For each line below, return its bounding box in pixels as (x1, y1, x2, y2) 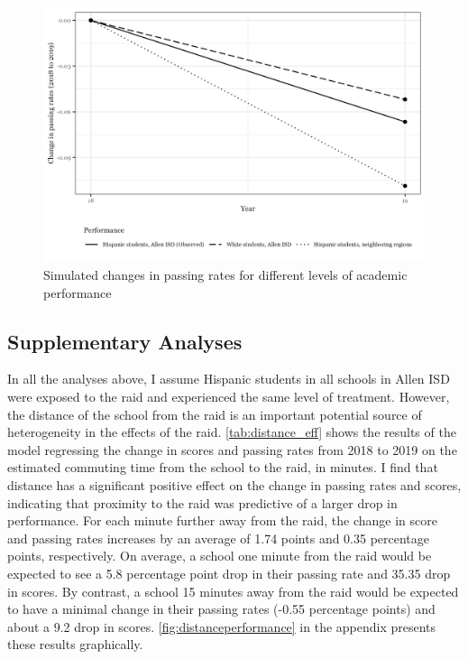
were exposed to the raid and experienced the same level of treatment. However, (7, 386, 450, 405)
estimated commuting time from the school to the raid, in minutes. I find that (7, 458, 438, 477)
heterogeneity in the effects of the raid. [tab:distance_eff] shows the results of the (7, 422, 456, 441)
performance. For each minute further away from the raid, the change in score (7, 511, 437, 530)
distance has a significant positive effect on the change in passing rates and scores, (7, 475, 462, 494)
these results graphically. (7, 635, 143, 654)
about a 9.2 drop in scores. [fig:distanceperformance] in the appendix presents (7, 617, 436, 636)
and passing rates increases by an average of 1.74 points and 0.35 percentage (7, 528, 430, 547)
